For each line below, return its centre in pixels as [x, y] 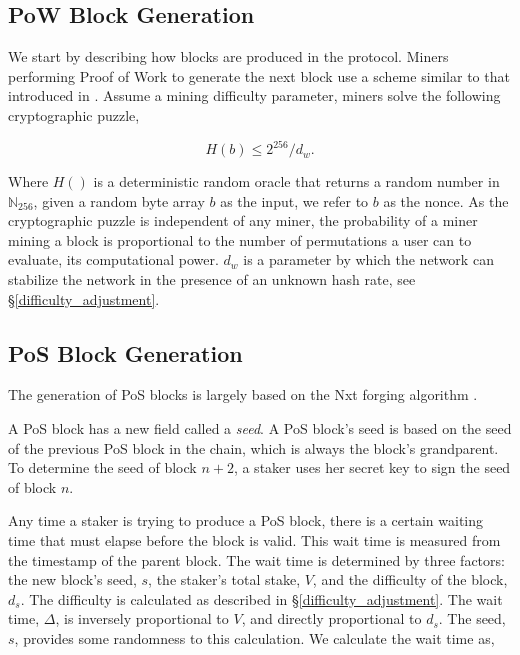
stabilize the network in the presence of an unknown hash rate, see [212, 279]
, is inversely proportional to [142, 618]
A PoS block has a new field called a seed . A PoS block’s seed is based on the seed [260, 428]
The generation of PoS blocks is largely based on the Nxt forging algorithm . [243, 394]
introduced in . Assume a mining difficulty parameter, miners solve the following [254, 95]
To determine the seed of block [102, 467]
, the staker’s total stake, [224, 579]
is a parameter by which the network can [368, 259]
